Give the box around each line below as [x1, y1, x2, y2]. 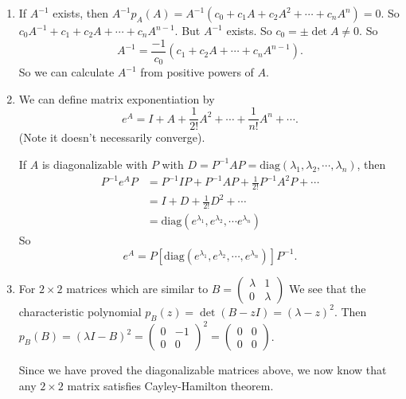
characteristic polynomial [18, 303, 142, 319]
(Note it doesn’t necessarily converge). [18, 129, 205, 146]
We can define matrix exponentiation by [18, 90, 215, 107]
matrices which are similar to [66, 280, 209, 296]
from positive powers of [140, 64, 254, 80]
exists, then [53, 5, 109, 21]
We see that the [288, 280, 366, 296]
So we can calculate [18, 64, 115, 80]
